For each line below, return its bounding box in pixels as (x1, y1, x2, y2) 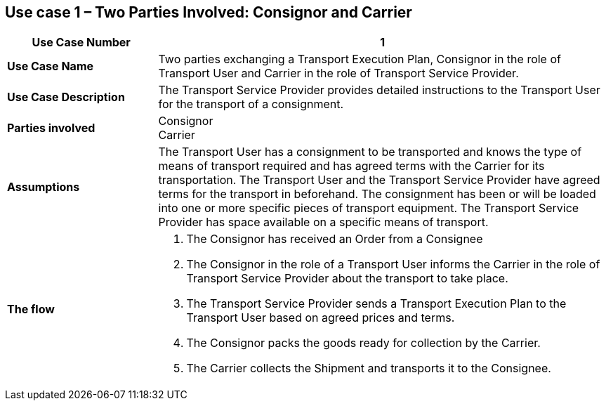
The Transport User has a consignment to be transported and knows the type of (158, 145, 582, 159)
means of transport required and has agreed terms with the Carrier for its (158, 159, 545, 173)
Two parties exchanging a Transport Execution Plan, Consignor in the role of (158, 52, 561, 67)
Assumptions (7, 180, 80, 195)
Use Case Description (7, 90, 125, 105)
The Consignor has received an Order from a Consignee (186, 232, 483, 247)
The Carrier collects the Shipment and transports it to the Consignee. (186, 361, 551, 376)
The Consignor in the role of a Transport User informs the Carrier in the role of (186, 257, 600, 272)
